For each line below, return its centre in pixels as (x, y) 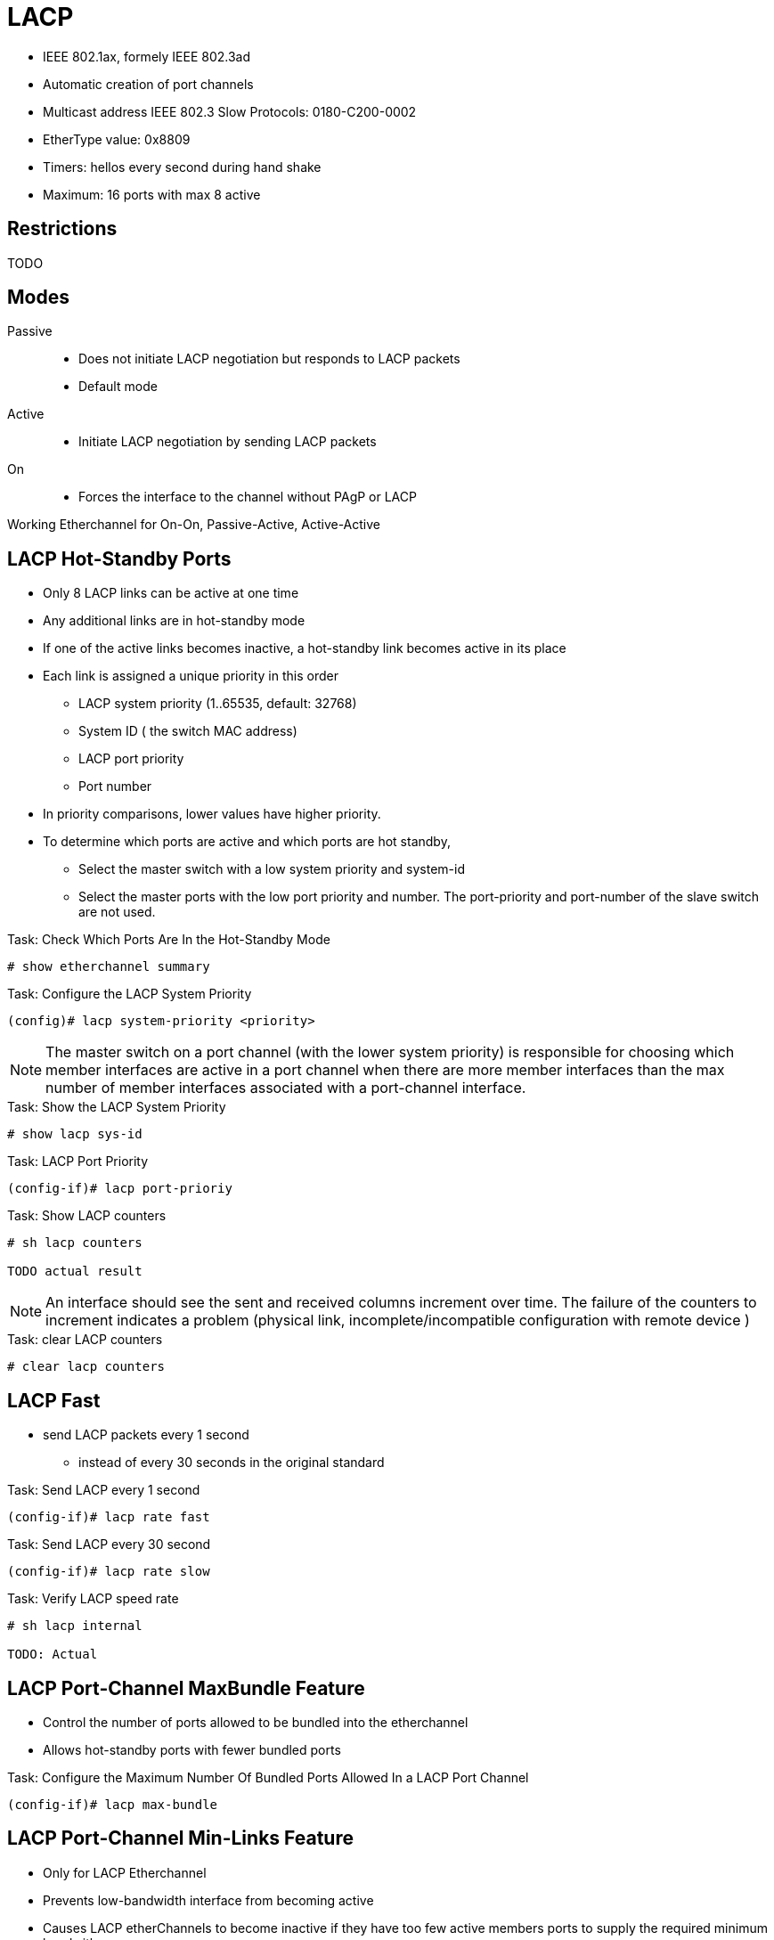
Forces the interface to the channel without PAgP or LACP (248, 497)
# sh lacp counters (75, 1243)
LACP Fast (54, 1400)
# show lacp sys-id (75, 1134)
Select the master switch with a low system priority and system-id (272, 869)
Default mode (118, 387)
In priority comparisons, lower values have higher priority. (212, 814)
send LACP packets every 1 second (146, 1435)
